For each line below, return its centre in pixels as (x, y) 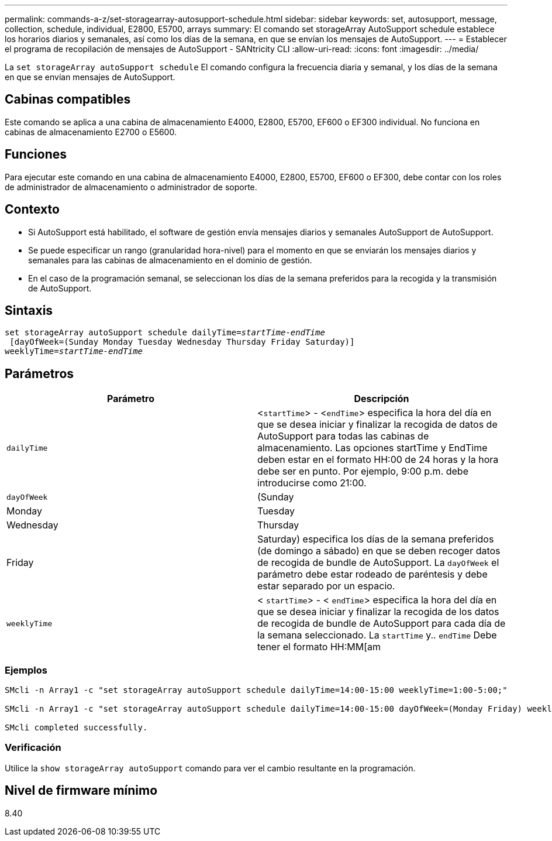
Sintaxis (29, 310)
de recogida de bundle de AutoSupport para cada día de (382, 624)
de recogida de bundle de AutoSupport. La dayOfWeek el (378, 563)
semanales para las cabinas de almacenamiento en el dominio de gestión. (170, 260)
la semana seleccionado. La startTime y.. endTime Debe (377, 635)
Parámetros (39, 373)
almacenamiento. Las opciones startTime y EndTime (372, 448)
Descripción (382, 399)
